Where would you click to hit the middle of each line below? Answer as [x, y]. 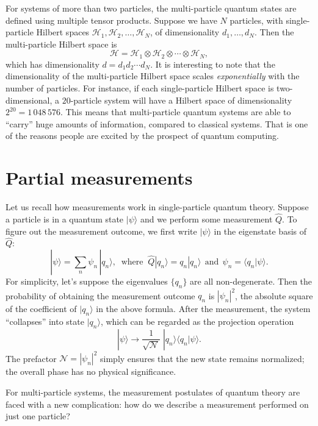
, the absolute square [274, 295]
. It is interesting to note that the [213, 64]
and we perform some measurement [206, 218]
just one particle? [38, 416]
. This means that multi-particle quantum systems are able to [175, 112]
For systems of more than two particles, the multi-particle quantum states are [151, 8]
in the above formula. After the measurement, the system [203, 309]
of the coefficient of [41, 309]
